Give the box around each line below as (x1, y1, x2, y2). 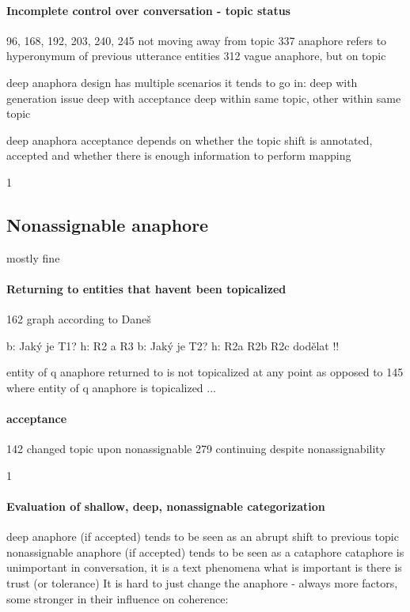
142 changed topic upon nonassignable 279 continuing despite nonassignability (6, 440, 385, 457)
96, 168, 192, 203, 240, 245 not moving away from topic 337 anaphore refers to (6, 32, 387, 48)
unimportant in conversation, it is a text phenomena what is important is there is (6, 559, 402, 576)
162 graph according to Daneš (6, 311, 151, 327)
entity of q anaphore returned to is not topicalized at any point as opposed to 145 (6, 364, 404, 380)
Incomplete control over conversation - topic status (6, 2, 290, 18)
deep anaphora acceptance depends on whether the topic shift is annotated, (6, 131, 373, 148)
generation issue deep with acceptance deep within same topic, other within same (6, 89, 401, 106)
